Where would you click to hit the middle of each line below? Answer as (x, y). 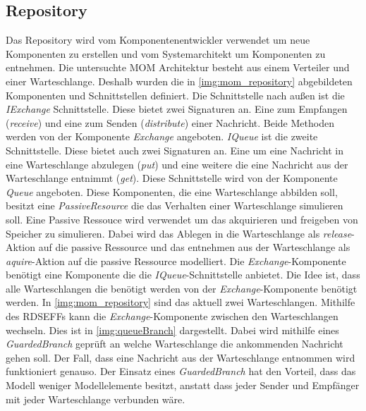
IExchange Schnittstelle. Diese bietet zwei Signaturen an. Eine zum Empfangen (177, 109)
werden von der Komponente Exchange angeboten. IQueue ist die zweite (162, 136)
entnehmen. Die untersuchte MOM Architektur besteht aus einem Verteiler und (178, 67)
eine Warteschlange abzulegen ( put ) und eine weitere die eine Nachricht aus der (177, 164)
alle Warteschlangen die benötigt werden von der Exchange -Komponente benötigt (182, 288)
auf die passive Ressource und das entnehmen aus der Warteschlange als (194, 247)
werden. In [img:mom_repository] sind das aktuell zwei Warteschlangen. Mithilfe (181, 302)
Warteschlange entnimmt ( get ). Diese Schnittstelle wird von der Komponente (172, 178)
